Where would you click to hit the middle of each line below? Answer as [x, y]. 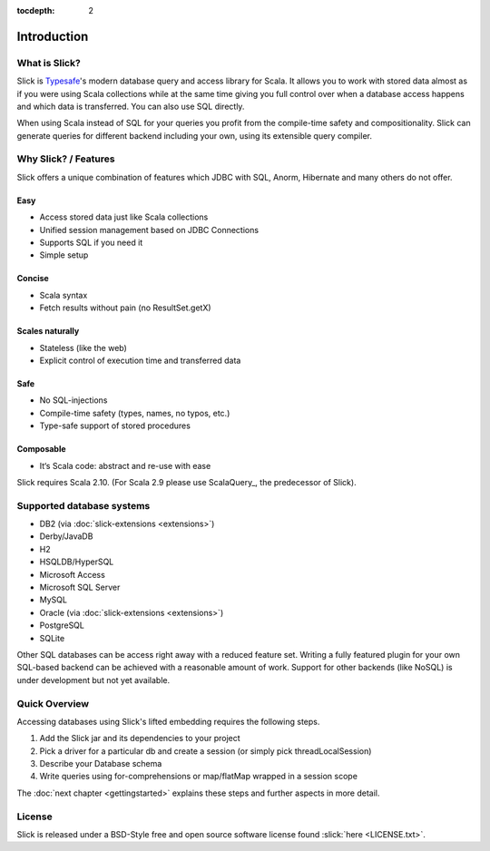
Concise [33, 279]
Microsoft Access [73, 574]
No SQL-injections [73, 400]
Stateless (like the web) [83, 347]
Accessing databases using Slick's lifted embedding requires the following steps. [168, 721]
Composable [42, 449]
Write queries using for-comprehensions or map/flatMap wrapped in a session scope [199, 777]
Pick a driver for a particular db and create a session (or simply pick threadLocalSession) [206, 751]
